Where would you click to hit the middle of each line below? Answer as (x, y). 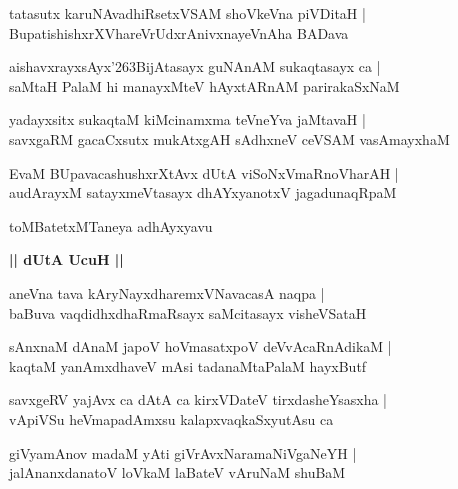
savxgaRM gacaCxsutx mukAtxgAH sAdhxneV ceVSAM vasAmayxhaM (229, 138)
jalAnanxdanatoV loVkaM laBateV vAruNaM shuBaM (177, 472)
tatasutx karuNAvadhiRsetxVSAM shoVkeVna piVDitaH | (187, 13)
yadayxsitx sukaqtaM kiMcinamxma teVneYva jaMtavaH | (187, 119)
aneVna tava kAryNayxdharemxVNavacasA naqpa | (167, 292)
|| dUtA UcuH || (66, 259)
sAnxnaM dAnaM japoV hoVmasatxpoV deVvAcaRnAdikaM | (200, 346)
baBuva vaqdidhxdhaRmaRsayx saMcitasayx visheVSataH (188, 312)
